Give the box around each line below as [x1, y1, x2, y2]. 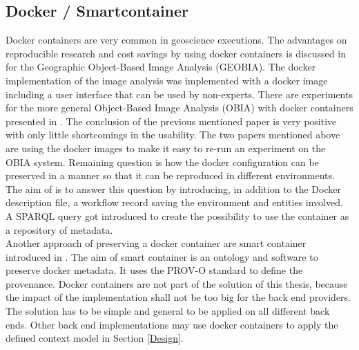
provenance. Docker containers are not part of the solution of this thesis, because [6, 276, 348, 291]
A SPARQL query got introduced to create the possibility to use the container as [6, 208, 349, 223]
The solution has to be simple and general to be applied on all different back [6, 304, 330, 318]
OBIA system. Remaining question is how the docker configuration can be [6, 154, 319, 169]
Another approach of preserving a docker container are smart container [6, 236, 307, 250]
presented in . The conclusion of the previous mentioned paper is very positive [6, 113, 337, 128]
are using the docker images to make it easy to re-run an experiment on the [6, 140, 326, 155]
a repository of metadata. [6, 222, 113, 237]
